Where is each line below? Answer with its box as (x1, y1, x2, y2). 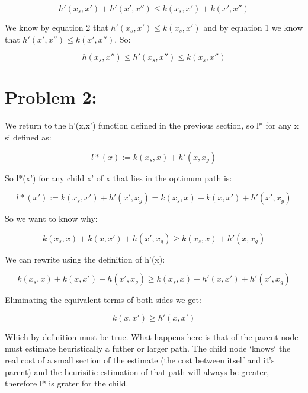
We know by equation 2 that (5, 21, 108, 33)
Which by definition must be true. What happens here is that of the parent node (5, 330, 299, 343)
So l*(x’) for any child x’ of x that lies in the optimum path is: (5, 171, 232, 184)
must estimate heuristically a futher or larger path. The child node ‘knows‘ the (5, 342, 291, 354)
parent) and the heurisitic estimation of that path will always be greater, (5, 365, 269, 378)
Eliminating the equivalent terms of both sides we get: (5, 293, 201, 306)
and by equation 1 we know (203, 21, 303, 33)
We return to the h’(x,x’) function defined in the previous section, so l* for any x (5, 119, 299, 132)
